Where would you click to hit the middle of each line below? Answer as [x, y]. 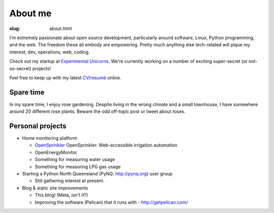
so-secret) [20, 68]
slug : [15, 28]
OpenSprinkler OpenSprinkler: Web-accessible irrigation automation [106, 145]
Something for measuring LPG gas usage [78, 166]
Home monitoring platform [49, 138]
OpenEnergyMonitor [56, 152]
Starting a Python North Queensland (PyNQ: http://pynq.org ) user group [97, 174]
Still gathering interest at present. [70, 181]
